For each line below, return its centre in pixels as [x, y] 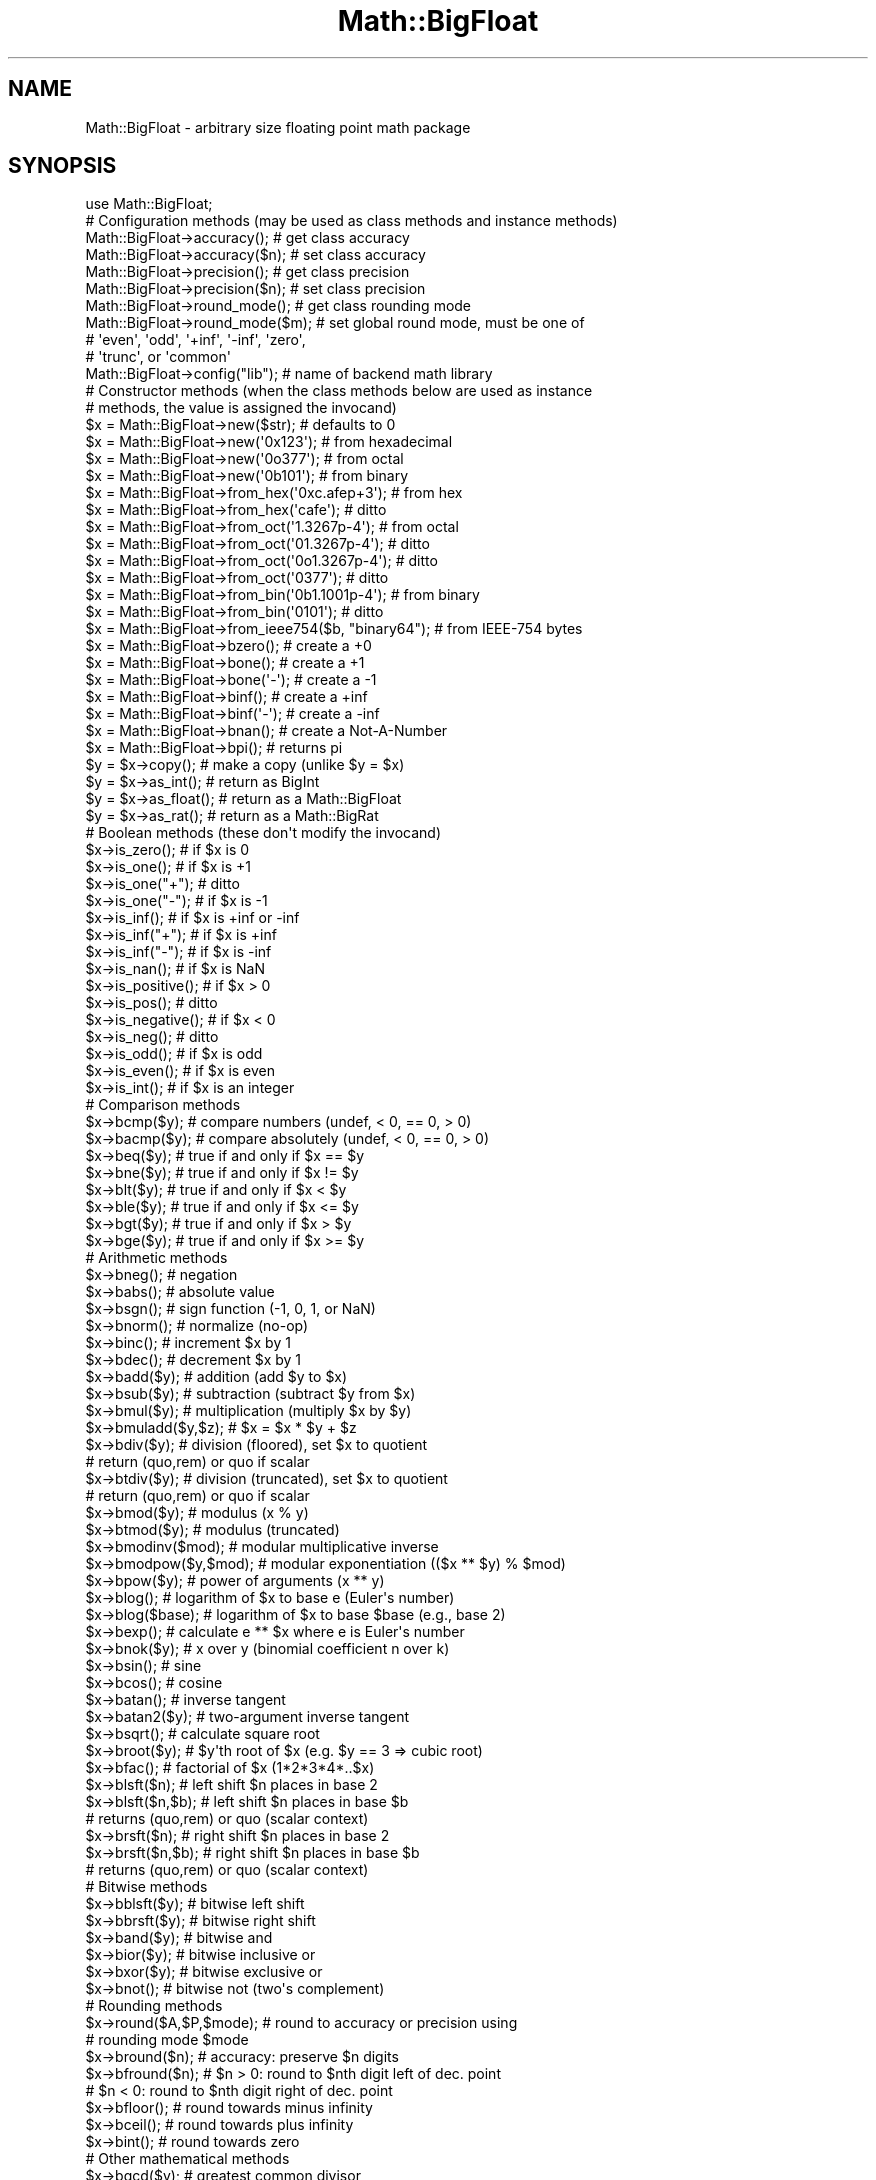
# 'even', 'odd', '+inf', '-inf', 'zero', [195, 340]
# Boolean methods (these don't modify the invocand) [263, 833]
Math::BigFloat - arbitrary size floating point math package [278, 127]
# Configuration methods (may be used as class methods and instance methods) [351, 221]
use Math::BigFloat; [149, 204]
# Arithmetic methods [156, 1258]
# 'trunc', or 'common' [158, 357]
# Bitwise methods [146, 1887]
